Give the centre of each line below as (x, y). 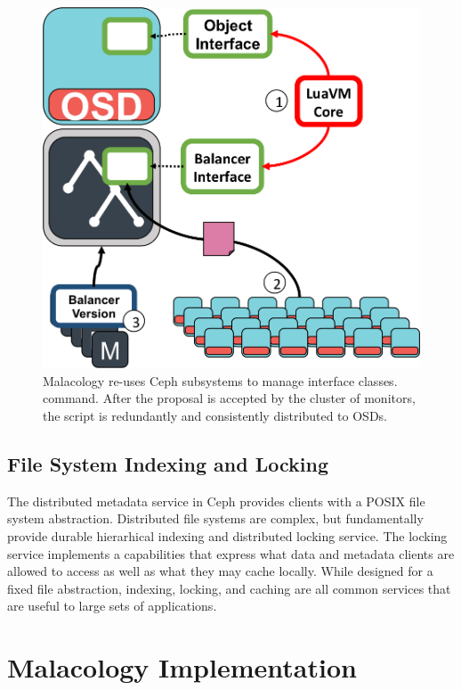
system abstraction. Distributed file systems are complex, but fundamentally (215, 518)
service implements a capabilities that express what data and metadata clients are (231, 553)
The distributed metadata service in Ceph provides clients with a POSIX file (216, 501)
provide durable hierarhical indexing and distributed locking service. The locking (227, 536)
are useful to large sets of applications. (112, 606)
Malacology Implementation (182, 667)
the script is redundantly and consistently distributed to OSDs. (215, 416)
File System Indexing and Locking (168, 464)
